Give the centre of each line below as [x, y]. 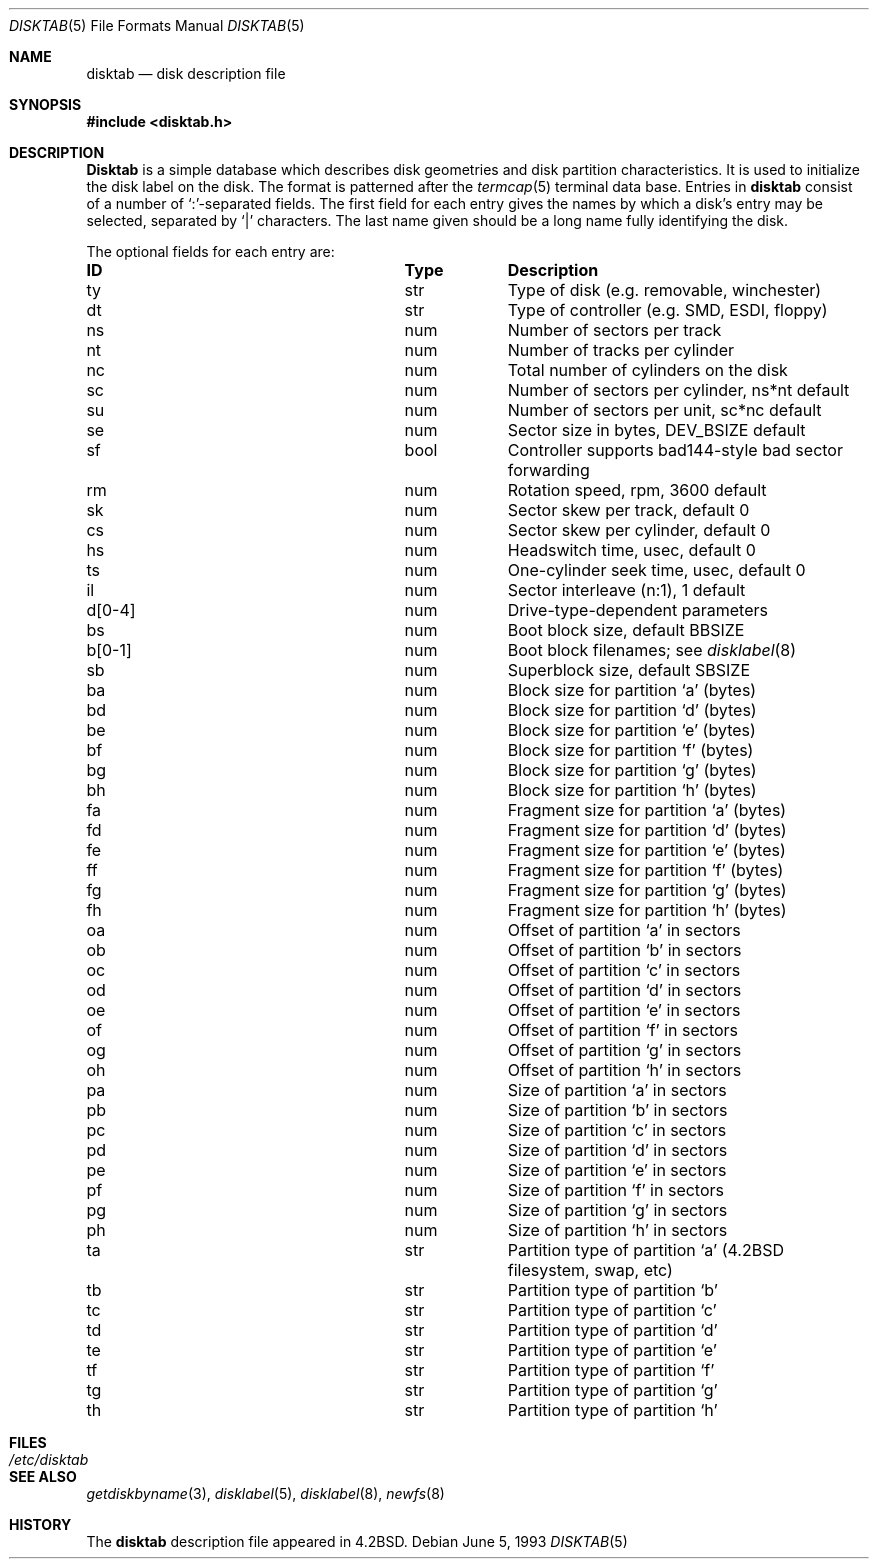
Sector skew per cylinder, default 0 [639, 530]
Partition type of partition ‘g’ [612, 1390]
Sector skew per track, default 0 [628, 510]
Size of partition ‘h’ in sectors [617, 1230]
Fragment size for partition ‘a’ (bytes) [647, 810]
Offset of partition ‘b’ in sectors [624, 950]
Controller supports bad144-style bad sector [675, 450]
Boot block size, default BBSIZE [626, 630]
